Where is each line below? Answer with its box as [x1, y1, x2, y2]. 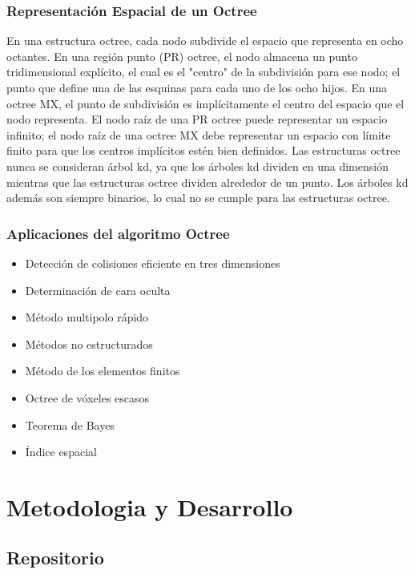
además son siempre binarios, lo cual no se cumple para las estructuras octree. [6, 189, 390, 206]
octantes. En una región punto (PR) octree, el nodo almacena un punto [6, 47, 357, 64]
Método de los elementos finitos [25, 362, 180, 379]
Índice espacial [25, 443, 97, 460]
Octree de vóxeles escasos [25, 389, 150, 406]
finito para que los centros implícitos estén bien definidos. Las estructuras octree [6, 142, 401, 159]
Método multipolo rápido [25, 309, 149, 325]
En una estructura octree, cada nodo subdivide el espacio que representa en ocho [6, 32, 404, 49]
